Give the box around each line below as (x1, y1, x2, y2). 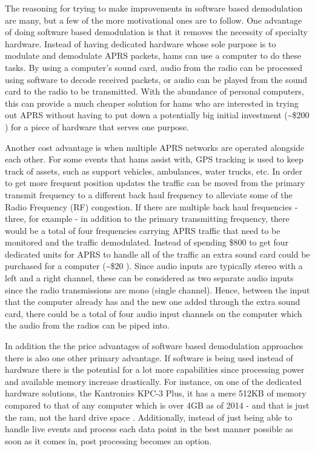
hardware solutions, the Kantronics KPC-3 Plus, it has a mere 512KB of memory (5, 387, 307, 399)
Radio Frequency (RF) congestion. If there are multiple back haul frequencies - (5, 200, 298, 213)
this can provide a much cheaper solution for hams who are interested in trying (5, 96, 299, 109)
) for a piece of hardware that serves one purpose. (5, 120, 189, 133)
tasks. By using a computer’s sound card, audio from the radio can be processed (5, 61, 302, 73)
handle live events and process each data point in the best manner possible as (5, 423, 293, 435)
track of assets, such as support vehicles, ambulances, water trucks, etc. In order (5, 164, 302, 177)
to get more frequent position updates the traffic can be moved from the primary (5, 176, 305, 189)
